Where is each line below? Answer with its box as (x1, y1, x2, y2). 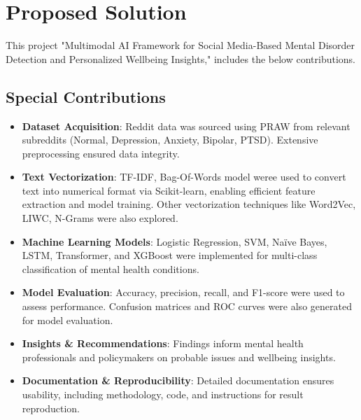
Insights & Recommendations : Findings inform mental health (22, 336, 304, 351)
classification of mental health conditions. (22, 261, 199, 276)
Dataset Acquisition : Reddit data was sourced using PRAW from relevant (22, 118, 351, 133)
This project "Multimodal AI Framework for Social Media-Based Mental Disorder (6, 38, 355, 52)
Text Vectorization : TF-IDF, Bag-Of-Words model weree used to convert (22, 169, 346, 184)
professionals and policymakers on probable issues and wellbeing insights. (22, 349, 336, 364)
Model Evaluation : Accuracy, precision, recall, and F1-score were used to (22, 285, 345, 300)
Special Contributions (6, 85, 166, 107)
